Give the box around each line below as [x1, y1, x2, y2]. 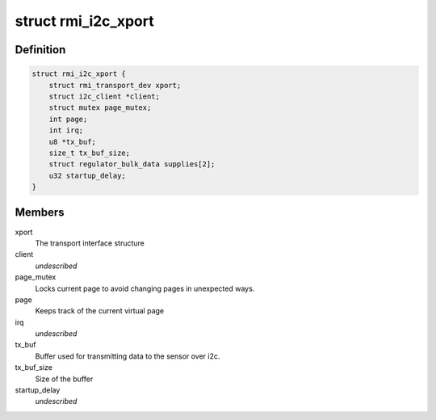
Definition [15, 43, 66, 57]
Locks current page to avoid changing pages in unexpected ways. [35, 283, 255, 293]
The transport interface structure [35, 238, 145, 248]
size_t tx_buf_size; [48, 148, 131, 157]
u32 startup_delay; [48, 170, 127, 180]
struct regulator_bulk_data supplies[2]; [48, 160, 216, 169]
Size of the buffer [35, 374, 94, 384]
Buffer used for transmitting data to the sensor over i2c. [35, 351, 220, 361]
